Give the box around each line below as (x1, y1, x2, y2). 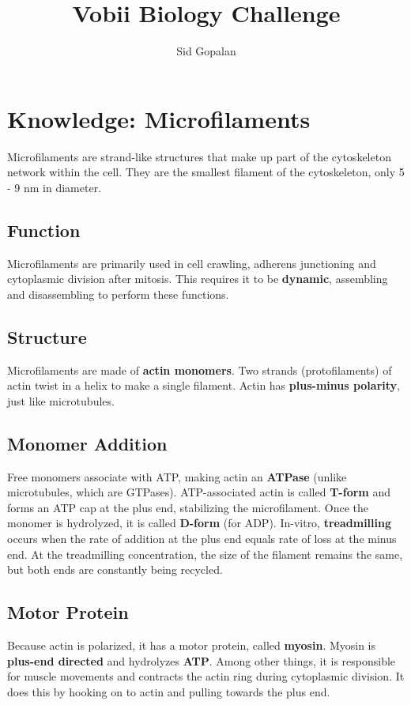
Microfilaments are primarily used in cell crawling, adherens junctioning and (7, 254, 376, 271)
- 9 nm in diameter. (7, 179, 102, 195)
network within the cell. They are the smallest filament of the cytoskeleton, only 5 (7, 164, 405, 180)
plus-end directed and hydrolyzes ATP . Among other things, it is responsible (7, 652, 396, 669)
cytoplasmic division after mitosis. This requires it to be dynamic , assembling (7, 270, 388, 287)
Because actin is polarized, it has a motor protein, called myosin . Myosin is (7, 636, 376, 653)
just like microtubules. (7, 392, 115, 409)
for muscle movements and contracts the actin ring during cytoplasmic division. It (7, 668, 405, 684)
